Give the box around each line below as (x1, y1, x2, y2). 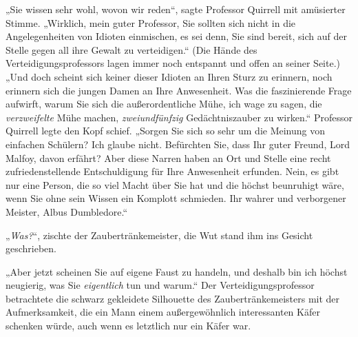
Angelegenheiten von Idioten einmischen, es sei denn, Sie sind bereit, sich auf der (6, 29, 347, 43)
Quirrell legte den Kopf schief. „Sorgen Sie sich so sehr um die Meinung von (6, 123, 326, 138)
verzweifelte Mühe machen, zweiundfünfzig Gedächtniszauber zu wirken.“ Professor (6, 110, 352, 124)
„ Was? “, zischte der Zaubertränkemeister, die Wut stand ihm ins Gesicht (6, 227, 313, 242)
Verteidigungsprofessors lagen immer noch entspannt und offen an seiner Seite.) (6, 56, 340, 70)
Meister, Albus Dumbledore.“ (6, 204, 127, 218)
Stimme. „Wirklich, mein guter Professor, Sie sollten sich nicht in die (6, 15, 296, 30)
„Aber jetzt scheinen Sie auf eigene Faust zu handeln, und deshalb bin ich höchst (6, 264, 348, 278)
